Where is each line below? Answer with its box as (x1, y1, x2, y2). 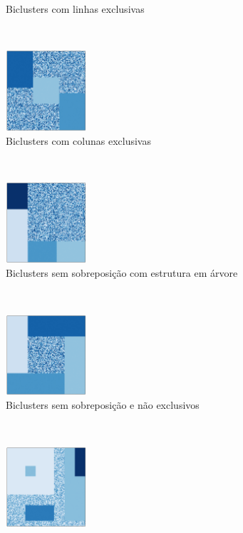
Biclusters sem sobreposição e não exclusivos (6, 397, 200, 412)
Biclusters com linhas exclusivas (6, 1, 145, 16)
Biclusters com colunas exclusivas (6, 133, 151, 148)
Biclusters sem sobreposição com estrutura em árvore (6, 265, 238, 280)
